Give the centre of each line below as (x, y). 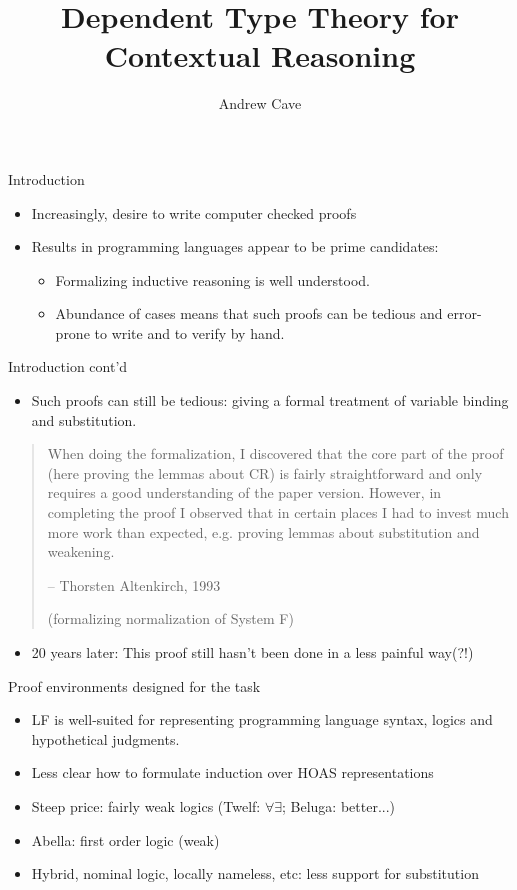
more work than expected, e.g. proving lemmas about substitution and (263, 531)
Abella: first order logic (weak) (125, 839)
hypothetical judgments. (105, 738)
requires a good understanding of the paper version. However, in (244, 492)
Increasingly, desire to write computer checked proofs (194, 212)
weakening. (81, 551)
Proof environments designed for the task (134, 685)
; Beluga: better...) (339, 805)
